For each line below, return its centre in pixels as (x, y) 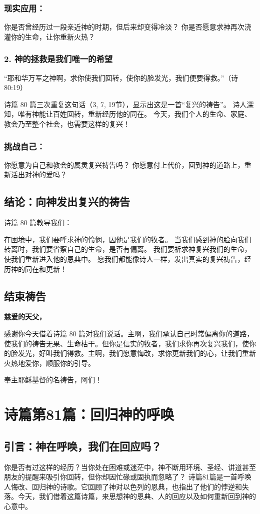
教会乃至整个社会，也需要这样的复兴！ (67, 124)
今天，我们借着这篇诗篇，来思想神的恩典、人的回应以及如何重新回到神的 (137, 496)
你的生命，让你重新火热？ (53, 36)
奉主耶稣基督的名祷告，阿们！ (53, 380)
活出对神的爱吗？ (39, 174)
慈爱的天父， (25, 317)
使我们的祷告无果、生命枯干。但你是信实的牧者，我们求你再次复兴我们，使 (126, 343)
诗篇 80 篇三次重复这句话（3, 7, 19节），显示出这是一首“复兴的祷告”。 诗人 (125, 104)
